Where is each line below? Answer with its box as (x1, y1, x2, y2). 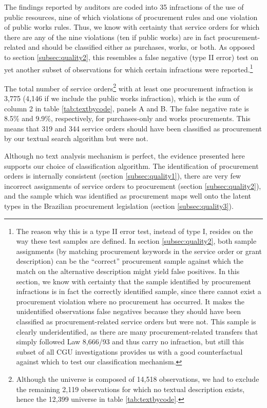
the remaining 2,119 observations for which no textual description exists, (16, 383, 245, 394)
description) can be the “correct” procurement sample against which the (16, 256, 243, 266)
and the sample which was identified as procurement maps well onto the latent (4, 190, 252, 201)
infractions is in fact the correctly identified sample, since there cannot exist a (16, 286, 261, 297)
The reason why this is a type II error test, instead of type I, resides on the (16, 225, 253, 236)
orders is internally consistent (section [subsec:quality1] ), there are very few (4, 170, 241, 181)
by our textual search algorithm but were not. (4, 133, 148, 144)
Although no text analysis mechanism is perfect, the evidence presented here (4, 150, 245, 161)
